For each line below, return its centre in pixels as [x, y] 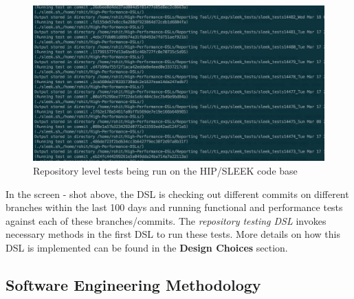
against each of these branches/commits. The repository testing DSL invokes [166, 220]
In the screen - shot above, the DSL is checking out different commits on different [177, 193]
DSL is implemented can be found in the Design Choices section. [147, 248]
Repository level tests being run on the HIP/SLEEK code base [165, 171]
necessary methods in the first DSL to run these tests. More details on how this [173, 234]
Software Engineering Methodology [133, 285]
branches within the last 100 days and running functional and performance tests [174, 207]
